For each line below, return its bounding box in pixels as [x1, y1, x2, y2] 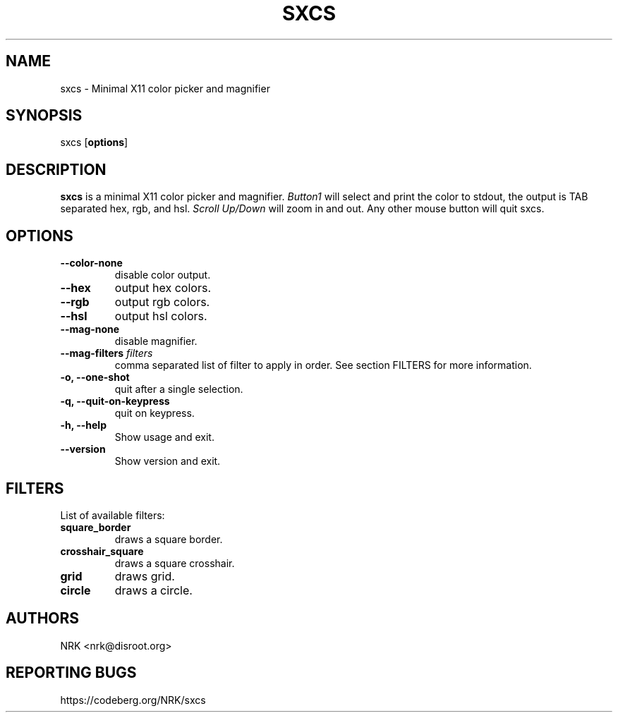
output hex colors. [114, 281, 212, 296]
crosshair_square [60, 544, 144, 557]
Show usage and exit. [114, 431, 214, 444]
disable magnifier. [114, 335, 198, 348]
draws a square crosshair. [114, 556, 235, 569]
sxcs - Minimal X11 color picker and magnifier [60, 82, 270, 95]
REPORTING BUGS [6, 664, 137, 682]
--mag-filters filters [60, 347, 153, 360]
